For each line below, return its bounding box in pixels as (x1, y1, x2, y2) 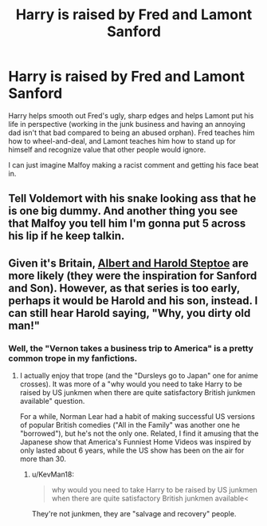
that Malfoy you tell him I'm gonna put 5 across (8, 217, 246, 231)
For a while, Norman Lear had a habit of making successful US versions (19, 412, 255, 421)
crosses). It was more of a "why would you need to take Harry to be (19, 379, 243, 389)
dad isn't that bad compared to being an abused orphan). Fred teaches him (8, 128, 255, 137)
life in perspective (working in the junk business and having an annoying (8, 119, 245, 129)
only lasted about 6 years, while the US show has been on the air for (19, 445, 245, 456)
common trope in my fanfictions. (8, 353, 138, 364)
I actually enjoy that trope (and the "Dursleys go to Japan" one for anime (19, 371, 259, 381)
